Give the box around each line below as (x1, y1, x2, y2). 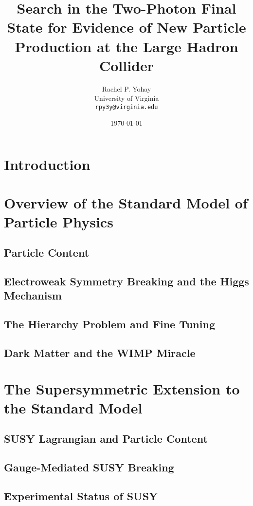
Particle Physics (4, 211, 113, 231)
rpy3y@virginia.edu (95, 103, 158, 111)
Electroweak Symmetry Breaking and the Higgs (4, 274, 249, 289)
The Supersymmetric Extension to (4, 378, 240, 398)
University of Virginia (94, 93, 159, 103)
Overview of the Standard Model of (4, 192, 248, 212)
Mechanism (4, 288, 62, 303)
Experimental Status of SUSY (4, 488, 158, 503)
